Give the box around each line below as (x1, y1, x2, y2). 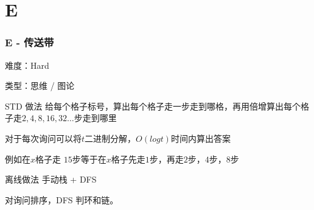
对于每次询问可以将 (5, 131, 82, 144)
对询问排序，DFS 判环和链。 (5, 193, 119, 206)
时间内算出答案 (170, 131, 231, 144)
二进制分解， (85, 131, 136, 144)
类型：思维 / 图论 (5, 79, 75, 92)
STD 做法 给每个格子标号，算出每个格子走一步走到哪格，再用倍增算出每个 (5, 99, 301, 112)
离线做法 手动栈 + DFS (5, 173, 97, 186)
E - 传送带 (5, 35, 54, 50)
